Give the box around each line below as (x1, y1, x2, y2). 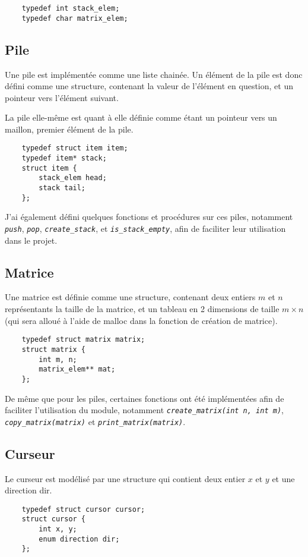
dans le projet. (5, 234, 58, 246)
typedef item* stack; (21, 154, 107, 163)
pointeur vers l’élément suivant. (5, 91, 119, 103)
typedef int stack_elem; (21, 4, 120, 12)
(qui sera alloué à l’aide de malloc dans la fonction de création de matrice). (5, 314, 278, 326)
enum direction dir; (39, 534, 120, 543)
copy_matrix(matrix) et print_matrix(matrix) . (5, 415, 186, 427)
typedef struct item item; (21, 144, 128, 153)
